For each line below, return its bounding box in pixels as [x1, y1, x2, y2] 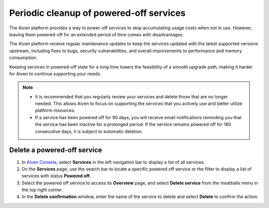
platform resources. [35, 107, 76, 114]
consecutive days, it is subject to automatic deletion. [35, 128, 143, 134]
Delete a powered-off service [9, 146, 102, 154]
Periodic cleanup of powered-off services [9, 7, 186, 18]
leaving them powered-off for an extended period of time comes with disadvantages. [9, 31, 184, 37]
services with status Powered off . [21, 173, 91, 179]
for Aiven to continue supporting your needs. [9, 70, 102, 76]
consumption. [9, 55, 37, 61]
